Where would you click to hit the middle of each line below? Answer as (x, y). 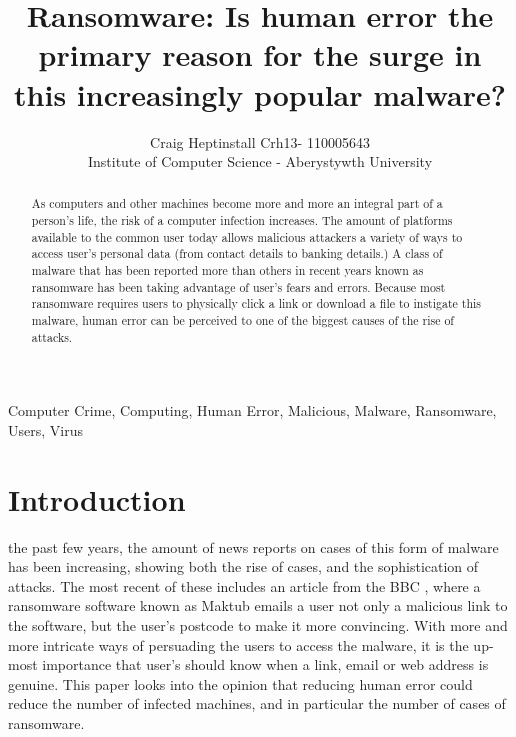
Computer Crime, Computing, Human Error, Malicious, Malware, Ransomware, (252, 410)
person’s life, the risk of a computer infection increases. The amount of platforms (242, 220)
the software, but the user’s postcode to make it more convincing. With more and (258, 625)
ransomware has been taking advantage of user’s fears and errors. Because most (238, 286)
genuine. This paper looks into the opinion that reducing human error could (240, 683)
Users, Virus (45, 429)
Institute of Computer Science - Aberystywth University (260, 161)
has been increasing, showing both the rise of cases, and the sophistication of (243, 566)
